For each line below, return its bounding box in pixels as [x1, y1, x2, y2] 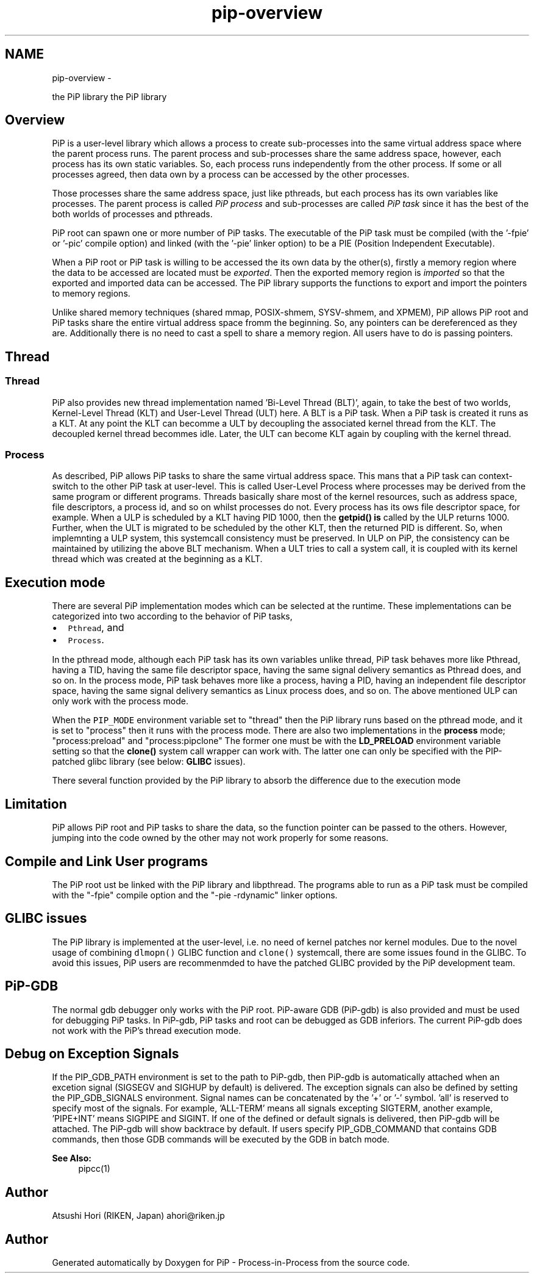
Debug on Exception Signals [5, 1046, 179, 1062]
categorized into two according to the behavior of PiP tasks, [52, 611, 293, 622]
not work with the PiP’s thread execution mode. [52, 1025, 241, 1036]
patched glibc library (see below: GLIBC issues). [52, 756, 246, 767]
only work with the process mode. [52, 696, 188, 707]
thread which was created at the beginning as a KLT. [52, 554, 263, 565]
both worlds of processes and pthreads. [52, 209, 213, 220]
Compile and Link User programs [5, 853, 208, 869]
